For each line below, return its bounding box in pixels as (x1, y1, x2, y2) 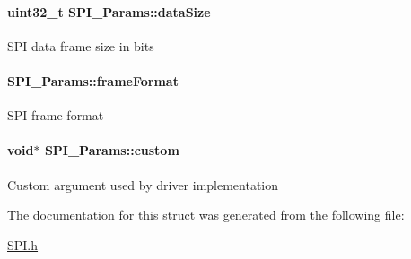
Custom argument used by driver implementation (7, 175, 279, 194)
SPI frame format (7, 106, 104, 125)
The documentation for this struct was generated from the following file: (7, 205, 405, 224)
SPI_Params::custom (44, 141, 179, 160)
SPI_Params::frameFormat (7, 71, 179, 90)
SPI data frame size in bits (7, 36, 154, 55)
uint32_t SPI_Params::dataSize (7, 2, 211, 21)
